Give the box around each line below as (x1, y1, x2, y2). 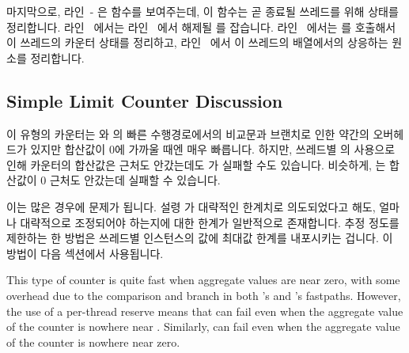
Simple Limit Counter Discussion (6, 88, 283, 112)
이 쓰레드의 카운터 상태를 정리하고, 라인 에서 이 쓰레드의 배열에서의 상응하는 (6, 34, 388, 51)
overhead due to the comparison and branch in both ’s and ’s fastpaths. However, (6, 287, 401, 303)
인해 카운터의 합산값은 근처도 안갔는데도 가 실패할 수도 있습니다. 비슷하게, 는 (6, 156, 386, 173)
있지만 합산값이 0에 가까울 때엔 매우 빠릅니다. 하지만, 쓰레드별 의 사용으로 (30, 141, 396, 158)
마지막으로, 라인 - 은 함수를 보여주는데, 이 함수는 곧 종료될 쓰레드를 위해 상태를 (6, 3, 399, 19)
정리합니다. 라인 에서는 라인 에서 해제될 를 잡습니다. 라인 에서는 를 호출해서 (6, 18, 396, 35)
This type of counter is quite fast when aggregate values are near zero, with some (6, 271, 400, 288)
